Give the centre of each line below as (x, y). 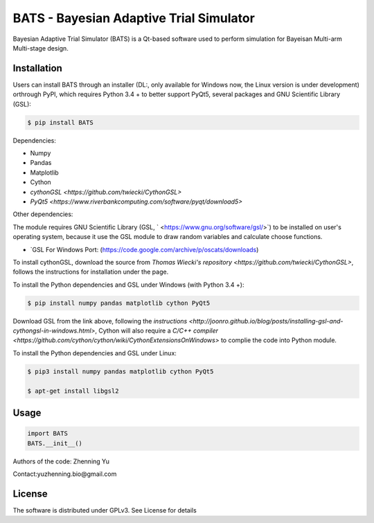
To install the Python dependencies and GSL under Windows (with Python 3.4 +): (128, 285)
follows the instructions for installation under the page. (91, 272)
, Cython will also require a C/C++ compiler (156, 331)
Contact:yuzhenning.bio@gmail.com (65, 474)
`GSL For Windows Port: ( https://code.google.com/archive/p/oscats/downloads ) (144, 249)
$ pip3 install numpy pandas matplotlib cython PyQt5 (121, 371)
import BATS (48, 434)
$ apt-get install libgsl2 (73, 391)
